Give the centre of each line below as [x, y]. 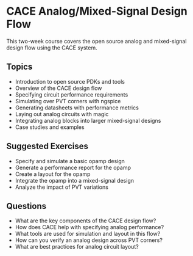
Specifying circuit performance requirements [72, 94]
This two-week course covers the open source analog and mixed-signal [96, 41]
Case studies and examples [50, 127]
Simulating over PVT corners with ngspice [68, 101]
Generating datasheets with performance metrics [77, 108]
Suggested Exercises [47, 146]
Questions [26, 206]
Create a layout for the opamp [53, 174]
